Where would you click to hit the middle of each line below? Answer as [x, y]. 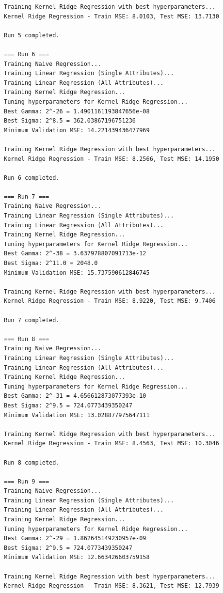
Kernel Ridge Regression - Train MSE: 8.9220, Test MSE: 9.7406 [110, 301]
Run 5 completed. [32, 35]
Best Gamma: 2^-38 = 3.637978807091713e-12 [75, 254]
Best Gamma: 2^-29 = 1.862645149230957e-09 [75, 538]
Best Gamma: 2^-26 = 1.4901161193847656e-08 [77, 111]
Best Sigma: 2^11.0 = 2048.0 [51, 263]
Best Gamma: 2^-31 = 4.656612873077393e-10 [75, 396]
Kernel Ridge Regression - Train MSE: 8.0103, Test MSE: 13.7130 [111, 16]
